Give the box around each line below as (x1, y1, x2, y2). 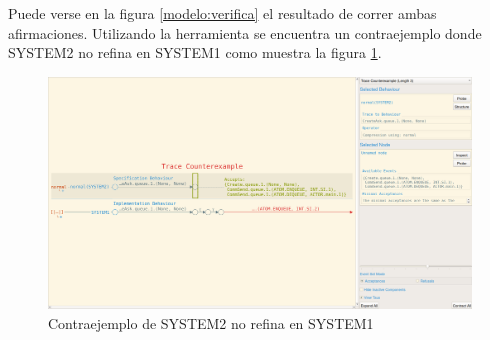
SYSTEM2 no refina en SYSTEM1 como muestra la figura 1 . (8, 42, 382, 63)
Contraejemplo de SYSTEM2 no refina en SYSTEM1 (48, 312, 374, 333)
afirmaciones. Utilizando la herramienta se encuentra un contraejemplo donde (8, 22, 482, 43)
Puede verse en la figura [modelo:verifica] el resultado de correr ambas (8, 3, 437, 23)
